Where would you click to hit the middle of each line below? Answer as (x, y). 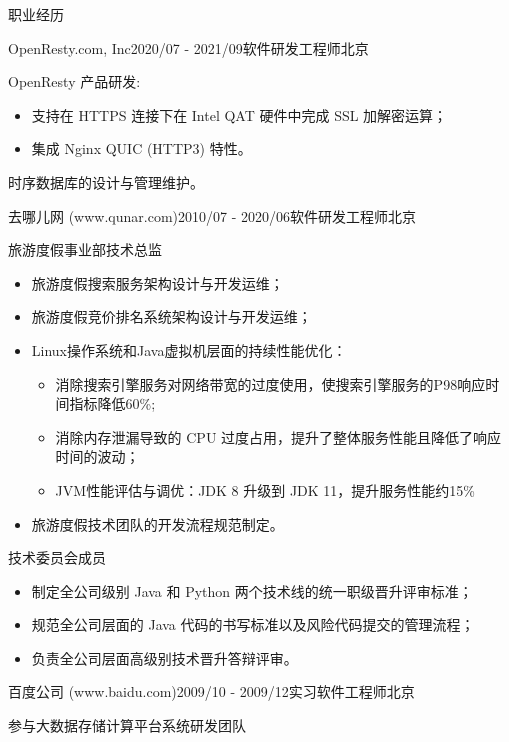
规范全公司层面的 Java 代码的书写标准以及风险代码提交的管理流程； (253, 624)
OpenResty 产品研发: (74, 81)
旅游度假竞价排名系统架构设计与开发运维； (171, 316)
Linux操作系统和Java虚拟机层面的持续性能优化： (189, 349)
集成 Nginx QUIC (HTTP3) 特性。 (141, 148)
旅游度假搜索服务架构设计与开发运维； (157, 282)
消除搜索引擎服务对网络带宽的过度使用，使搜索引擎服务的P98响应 (270, 383)
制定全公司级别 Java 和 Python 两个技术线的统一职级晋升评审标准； (252, 590)
